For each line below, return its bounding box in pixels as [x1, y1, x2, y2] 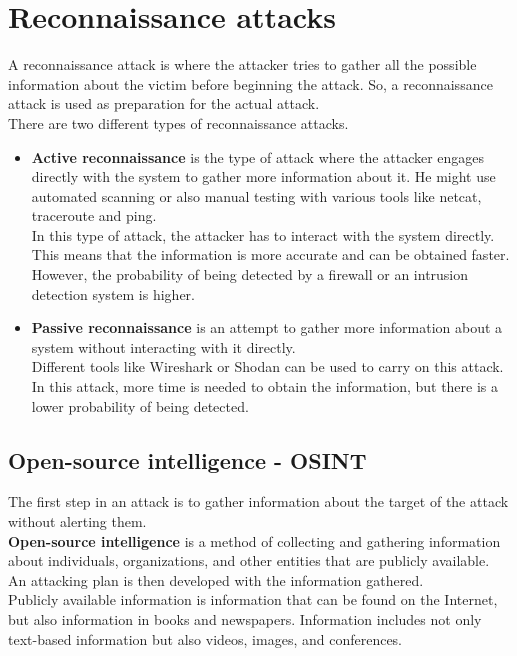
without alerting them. [8, 511, 147, 532]
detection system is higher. [31, 283, 195, 304]
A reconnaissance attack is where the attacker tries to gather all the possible [8, 54, 477, 75]
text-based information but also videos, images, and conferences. [8, 628, 403, 649]
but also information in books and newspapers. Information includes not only [8, 608, 482, 629]
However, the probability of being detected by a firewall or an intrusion [31, 264, 469, 285]
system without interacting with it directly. [31, 336, 296, 357]
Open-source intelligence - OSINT [8, 444, 367, 475]
